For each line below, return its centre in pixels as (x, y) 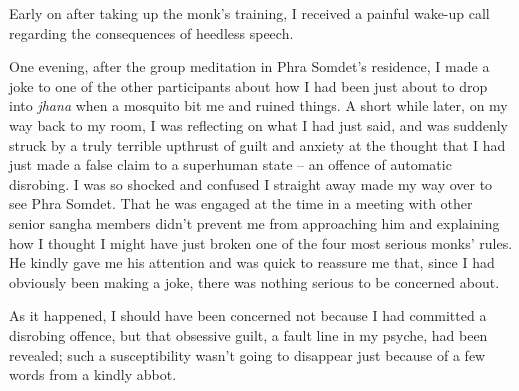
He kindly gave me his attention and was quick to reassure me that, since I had (252, 262)
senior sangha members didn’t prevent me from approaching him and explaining (254, 222)
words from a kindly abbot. (93, 374)
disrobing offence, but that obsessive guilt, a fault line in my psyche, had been (248, 334)
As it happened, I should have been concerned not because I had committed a (248, 315)
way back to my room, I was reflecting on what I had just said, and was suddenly (258, 124)
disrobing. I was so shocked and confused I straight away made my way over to (251, 183)
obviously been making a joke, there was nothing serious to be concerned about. (254, 281)
